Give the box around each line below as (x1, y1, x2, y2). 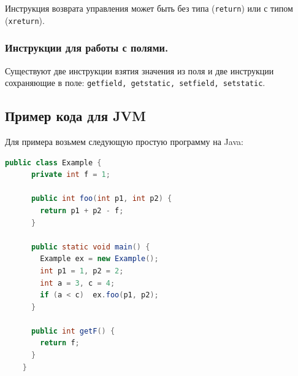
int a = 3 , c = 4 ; (40, 278, 115, 288)
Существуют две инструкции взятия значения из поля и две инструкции (5, 64, 274, 77)
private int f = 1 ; (31, 170, 110, 179)
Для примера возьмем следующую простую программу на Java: (5, 135, 243, 147)
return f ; (40, 339, 80, 348)
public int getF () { (31, 326, 115, 335)
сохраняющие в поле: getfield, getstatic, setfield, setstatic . (5, 76, 266, 89)
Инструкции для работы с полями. (5, 40, 169, 55)
